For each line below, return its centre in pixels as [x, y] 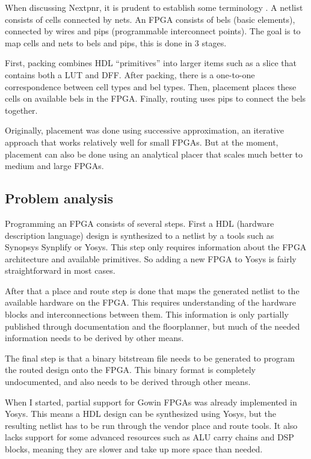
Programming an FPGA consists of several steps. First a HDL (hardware [140, 223]
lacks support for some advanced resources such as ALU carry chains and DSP [149, 437]
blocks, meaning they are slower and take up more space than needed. [134, 449]
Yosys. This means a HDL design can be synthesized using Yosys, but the [141, 414]
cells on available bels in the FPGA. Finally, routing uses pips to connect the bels [155, 98]
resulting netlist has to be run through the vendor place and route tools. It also [151, 425]
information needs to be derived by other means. [94, 338]
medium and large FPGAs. [54, 166]
